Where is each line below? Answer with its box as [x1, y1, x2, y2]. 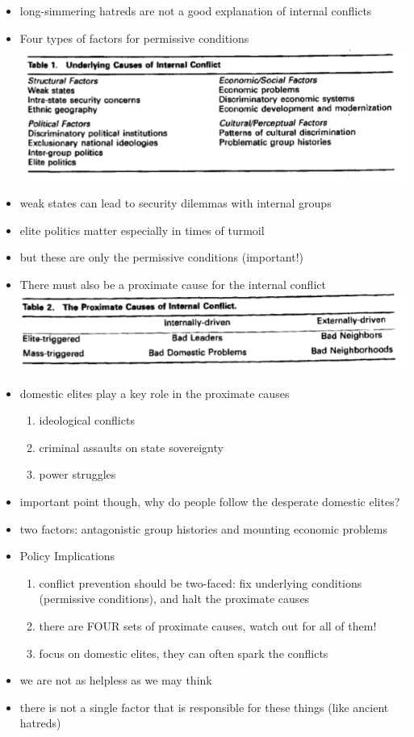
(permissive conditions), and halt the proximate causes [39, 590, 310, 607]
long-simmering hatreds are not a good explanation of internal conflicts [19, 2, 372, 19]
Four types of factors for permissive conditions [19, 29, 249, 46]
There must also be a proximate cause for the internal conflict [19, 276, 326, 293]
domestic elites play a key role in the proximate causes [19, 384, 290, 401]
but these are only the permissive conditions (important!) [19, 249, 304, 266]
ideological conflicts [39, 412, 135, 429]
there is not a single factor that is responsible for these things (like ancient [19, 698, 389, 715]
